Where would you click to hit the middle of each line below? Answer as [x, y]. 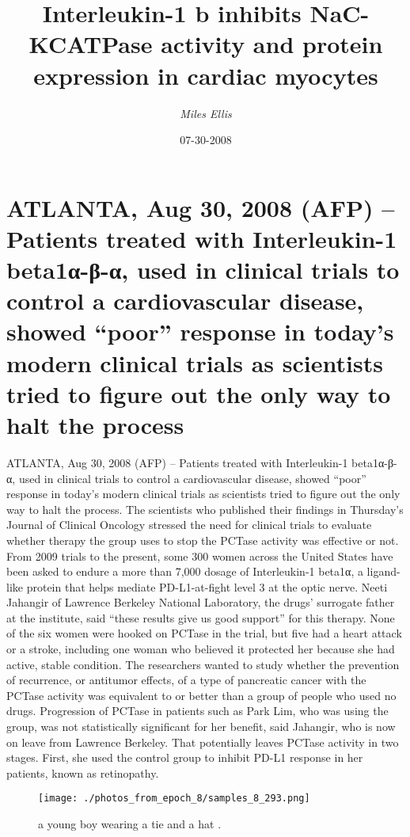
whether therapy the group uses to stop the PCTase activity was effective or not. [203, 540]
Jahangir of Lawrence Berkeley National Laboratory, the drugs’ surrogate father [201, 602]
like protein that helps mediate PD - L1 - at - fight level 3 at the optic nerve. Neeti [197, 586]
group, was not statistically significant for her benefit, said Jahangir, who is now [201, 727]
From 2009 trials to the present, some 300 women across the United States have [200, 555]
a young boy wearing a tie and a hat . [130, 824]
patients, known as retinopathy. [83, 772]
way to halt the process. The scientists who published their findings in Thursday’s [205, 509]
